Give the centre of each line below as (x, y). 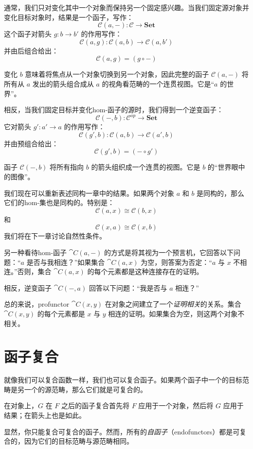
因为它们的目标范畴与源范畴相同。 (79, 441)
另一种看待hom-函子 (36, 252)
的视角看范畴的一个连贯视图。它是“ (158, 83)
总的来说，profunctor (37, 304)
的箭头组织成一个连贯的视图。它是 (146, 167)
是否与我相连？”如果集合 (66, 262)
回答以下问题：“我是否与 (128, 287)
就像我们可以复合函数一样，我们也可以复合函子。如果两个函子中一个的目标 (123, 380)
